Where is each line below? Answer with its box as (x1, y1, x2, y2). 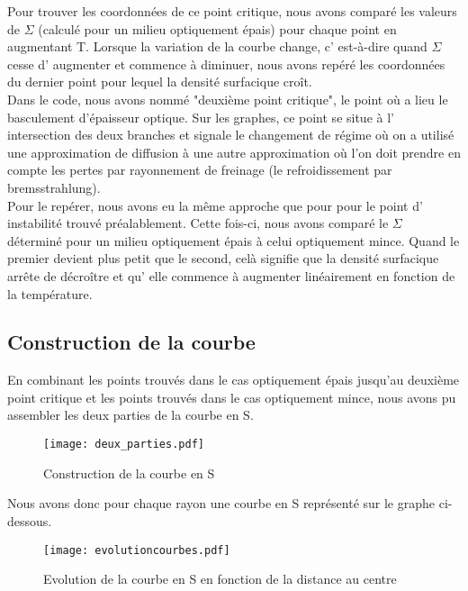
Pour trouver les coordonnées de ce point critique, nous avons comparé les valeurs (7, 2, 457, 20)
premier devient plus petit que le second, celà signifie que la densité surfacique (7, 249, 439, 268)
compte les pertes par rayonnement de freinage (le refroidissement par (7, 160, 392, 179)
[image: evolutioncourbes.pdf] (43, 543, 230, 557)
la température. (7, 284, 93, 303)
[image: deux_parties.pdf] (43, 438, 204, 451)
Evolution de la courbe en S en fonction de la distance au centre (43, 569, 397, 588)
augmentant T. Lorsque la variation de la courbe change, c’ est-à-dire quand (7, 37, 427, 56)
